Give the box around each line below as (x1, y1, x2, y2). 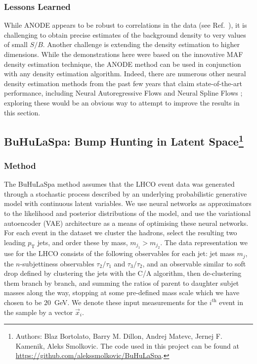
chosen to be (4, 297, 42, 307)
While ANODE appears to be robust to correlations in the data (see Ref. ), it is (4, 20, 247, 30)
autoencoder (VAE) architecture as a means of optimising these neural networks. (4, 217, 249, 228)
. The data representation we (160, 237, 248, 247)
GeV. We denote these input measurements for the (54, 297, 208, 307)
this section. (4, 107, 41, 117)
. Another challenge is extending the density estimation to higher (43, 39, 240, 50)
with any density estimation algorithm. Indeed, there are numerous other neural (4, 68, 246, 79)
